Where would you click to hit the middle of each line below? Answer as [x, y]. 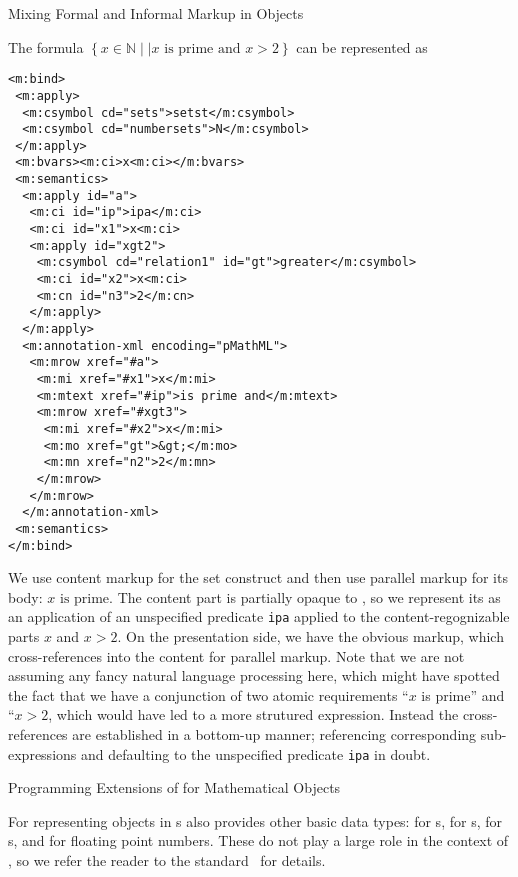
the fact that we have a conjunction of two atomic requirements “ [208, 694]
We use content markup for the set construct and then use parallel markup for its [258, 577]
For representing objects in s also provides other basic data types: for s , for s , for [255, 820]
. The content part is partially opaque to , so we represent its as [305, 596]
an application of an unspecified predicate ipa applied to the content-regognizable [259, 616]
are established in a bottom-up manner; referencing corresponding [274, 734]
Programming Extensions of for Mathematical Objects [174, 787]
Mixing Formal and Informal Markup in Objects [156, 13]
